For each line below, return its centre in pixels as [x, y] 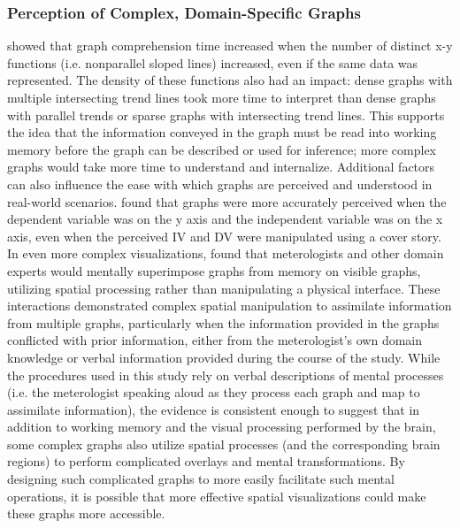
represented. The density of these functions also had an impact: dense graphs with [230, 80]
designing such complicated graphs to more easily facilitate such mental [201, 479]
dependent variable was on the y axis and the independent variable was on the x [225, 219]
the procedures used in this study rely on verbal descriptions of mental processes [226, 375]
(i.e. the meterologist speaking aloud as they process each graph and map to [214, 392]
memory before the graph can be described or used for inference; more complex [222, 149]
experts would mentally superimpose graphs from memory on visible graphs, [214, 270]
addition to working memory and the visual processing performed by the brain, [222, 427]
